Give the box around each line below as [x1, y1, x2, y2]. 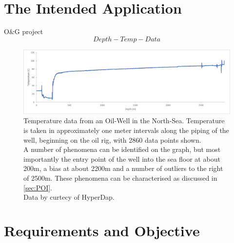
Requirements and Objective [4, 220, 200, 240]
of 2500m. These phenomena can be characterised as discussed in [23, 172, 217, 183]
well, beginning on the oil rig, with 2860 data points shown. [23, 134, 201, 145]
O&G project [4, 26, 43, 37]
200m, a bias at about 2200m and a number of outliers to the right [23, 163, 223, 173]
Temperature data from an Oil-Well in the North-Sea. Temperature [23, 115, 225, 126]
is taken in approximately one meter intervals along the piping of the [23, 125, 229, 135]
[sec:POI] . [23, 182, 53, 192]
